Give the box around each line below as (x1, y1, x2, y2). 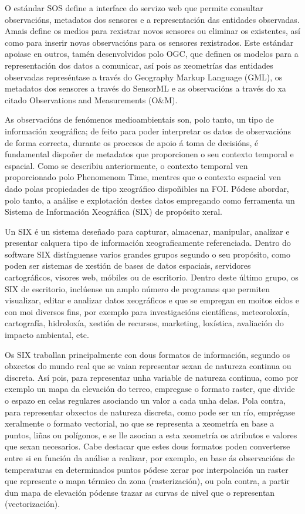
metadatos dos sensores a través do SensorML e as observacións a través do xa (5, 82, 286, 94)
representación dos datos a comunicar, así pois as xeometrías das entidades (5, 59, 273, 71)
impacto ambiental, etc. (5, 329, 89, 341)
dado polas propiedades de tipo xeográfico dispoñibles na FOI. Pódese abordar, (5, 182, 289, 194)
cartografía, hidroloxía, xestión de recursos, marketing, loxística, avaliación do (5, 317, 284, 329)
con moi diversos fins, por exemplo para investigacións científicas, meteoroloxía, (5, 305, 290, 317)
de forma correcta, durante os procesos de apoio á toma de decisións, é (5, 136, 259, 148)
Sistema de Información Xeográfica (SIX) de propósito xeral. (5, 205, 222, 218)
